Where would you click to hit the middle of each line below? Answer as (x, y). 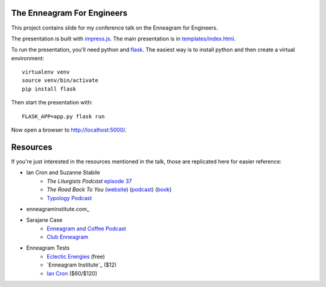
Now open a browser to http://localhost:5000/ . (69, 130)
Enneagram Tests (48, 248)
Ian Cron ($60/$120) (72, 273)
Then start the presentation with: (52, 102)
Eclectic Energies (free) (76, 256)
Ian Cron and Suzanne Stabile (63, 172)
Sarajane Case (44, 220)
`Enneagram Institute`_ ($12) (82, 265)
